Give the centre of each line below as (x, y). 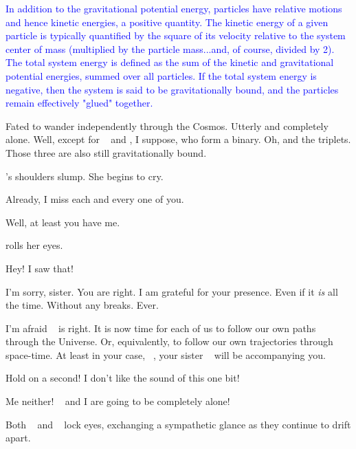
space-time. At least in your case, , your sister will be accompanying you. (166, 354)
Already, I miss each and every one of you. (95, 199)
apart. (18, 438)
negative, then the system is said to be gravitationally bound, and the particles (172, 89)
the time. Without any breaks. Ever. (82, 305)
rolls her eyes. (34, 245)
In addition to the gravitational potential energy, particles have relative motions (174, 8)
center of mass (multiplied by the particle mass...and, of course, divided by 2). (170, 48)
